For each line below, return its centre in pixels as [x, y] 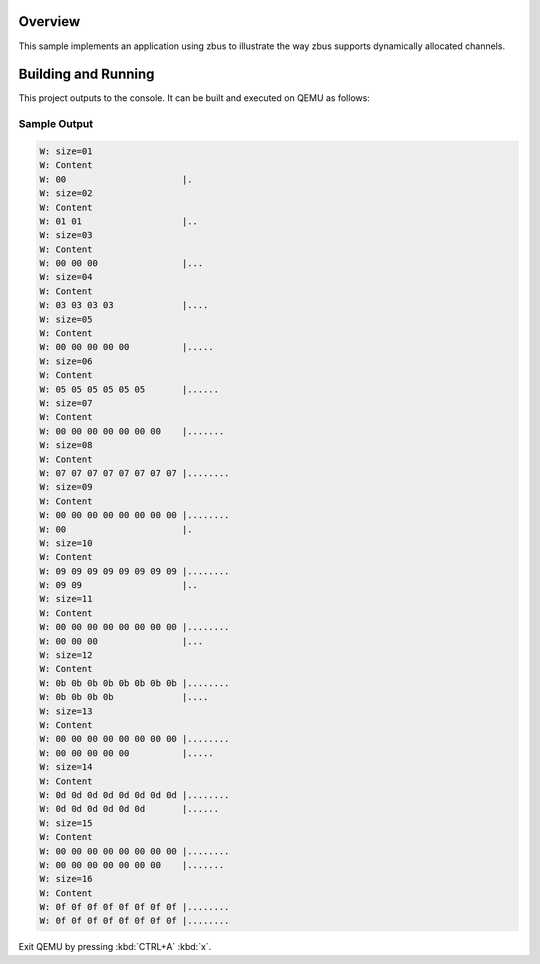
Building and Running [86, 74]
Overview [49, 21]
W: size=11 [66, 599]
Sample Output [56, 124]
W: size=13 [66, 711]
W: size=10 [66, 543]
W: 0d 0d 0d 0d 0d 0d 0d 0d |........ [134, 794]
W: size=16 [66, 879]
